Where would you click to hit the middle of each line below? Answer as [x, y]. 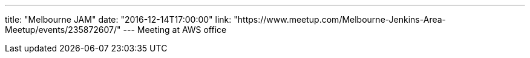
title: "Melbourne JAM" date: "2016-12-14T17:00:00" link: [118, 19]
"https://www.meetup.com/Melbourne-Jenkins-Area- [340, 19]
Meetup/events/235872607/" [63, 30]
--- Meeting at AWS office [175, 30]
